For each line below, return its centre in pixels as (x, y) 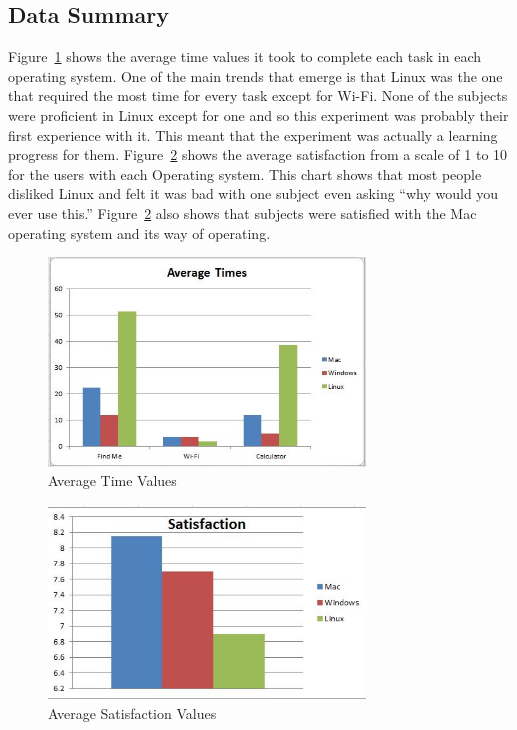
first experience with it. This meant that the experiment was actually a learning (253, 134)
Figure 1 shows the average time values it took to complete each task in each (244, 56)
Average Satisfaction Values (132, 712)
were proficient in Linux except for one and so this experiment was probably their (258, 114)
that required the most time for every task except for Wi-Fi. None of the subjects (258, 95)
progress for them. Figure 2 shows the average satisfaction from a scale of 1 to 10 (258, 154)
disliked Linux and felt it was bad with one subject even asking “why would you (253, 193)
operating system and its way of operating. (139, 232)
